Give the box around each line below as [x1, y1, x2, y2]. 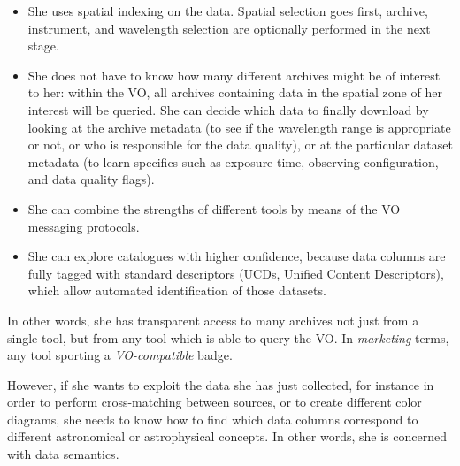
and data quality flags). [27, 170, 155, 188]
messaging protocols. [27, 217, 140, 235]
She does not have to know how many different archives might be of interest [27, 65, 441, 84]
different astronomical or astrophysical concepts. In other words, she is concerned [7, 427, 447, 446]
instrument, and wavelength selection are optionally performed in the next [27, 19, 431, 37]
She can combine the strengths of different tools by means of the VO [27, 199, 401, 218]
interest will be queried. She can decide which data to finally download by [27, 100, 429, 118]
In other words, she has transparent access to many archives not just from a [7, 310, 419, 329]
